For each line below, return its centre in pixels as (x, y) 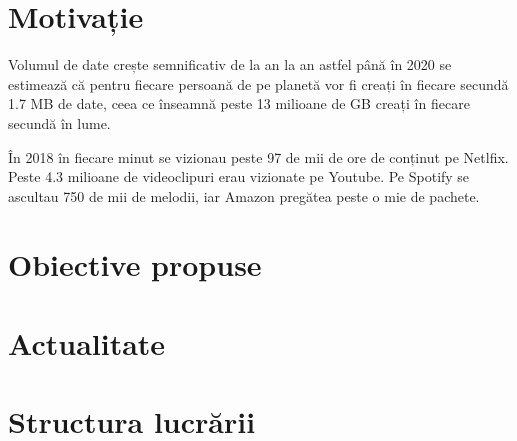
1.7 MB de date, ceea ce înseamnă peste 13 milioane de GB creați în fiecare (239, 103)
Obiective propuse (135, 264)
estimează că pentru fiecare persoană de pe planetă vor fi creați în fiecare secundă (258, 83)
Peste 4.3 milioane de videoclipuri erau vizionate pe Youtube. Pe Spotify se (239, 176)
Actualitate (87, 342)
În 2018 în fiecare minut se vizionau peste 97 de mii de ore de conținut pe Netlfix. (258, 156)
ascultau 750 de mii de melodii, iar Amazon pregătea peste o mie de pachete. (244, 195)
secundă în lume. (59, 122)
